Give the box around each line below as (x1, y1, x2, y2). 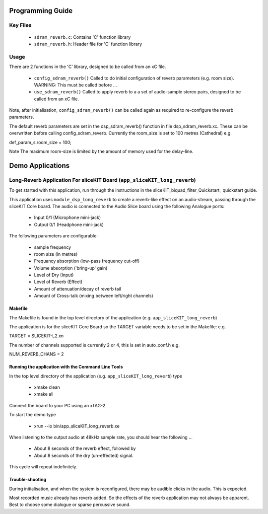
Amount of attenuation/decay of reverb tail (34, 286, 121, 292)
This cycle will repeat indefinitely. (9, 464, 77, 470)
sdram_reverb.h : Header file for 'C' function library (34, 41, 142, 47)
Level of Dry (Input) (34, 272, 74, 278)
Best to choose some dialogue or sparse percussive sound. (9, 502, 131, 508)
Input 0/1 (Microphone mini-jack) (34, 215, 101, 220)
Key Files (9, 22, 32, 29)
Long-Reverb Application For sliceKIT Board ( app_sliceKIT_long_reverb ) (9, 176, 196, 183)
